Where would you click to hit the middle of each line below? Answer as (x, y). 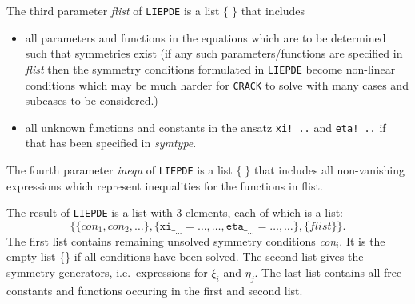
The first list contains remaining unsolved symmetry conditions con (172, 240)
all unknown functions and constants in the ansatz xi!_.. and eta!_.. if (206, 127)
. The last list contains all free (328, 272)
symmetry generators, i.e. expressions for (107, 272)
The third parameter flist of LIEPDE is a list (113, 10)
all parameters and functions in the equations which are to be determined (206, 37)
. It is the (362, 240)
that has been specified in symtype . (111, 143)
